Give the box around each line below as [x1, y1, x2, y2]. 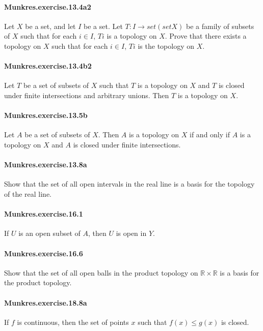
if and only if [190, 129, 230, 140]
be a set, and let [25, 20, 76, 31]
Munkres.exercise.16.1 [4, 208, 83, 219]
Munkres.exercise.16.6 [4, 248, 83, 258]
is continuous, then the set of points [17, 316, 129, 327]
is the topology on [138, 40, 195, 51]
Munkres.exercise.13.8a [4, 159, 87, 170]
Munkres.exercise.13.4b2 [4, 61, 92, 71]
